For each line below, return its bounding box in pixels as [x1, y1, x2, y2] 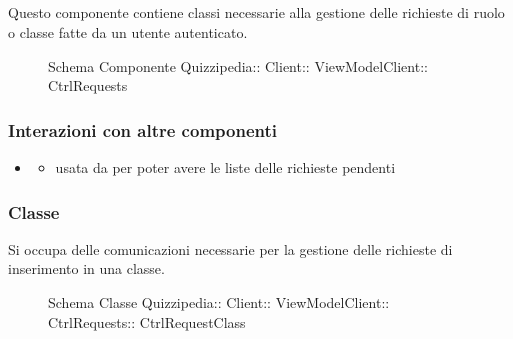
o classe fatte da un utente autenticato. [8, 21, 248, 42]
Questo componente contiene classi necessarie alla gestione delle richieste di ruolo [8, 2, 505, 23]
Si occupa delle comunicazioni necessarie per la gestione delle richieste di [8, 238, 453, 259]
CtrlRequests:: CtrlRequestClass [48, 311, 246, 332]
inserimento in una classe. [8, 258, 165, 279]
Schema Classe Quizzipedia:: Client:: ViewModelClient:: [48, 291, 390, 312]
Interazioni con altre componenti [8, 117, 277, 142]
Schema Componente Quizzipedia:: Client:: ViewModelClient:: [48, 55, 428, 76]
